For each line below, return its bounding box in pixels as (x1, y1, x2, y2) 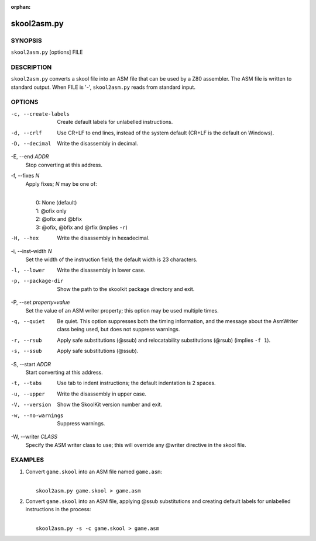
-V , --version (11, 401, 51, 408)
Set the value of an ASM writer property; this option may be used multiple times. (25, 307, 219, 314)
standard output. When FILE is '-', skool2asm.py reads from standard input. (11, 84, 196, 91)
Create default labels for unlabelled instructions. (57, 119, 173, 126)
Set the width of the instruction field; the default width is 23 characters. (25, 256, 198, 263)
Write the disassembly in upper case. (57, 390, 146, 397)
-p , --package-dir (11, 278, 64, 285)
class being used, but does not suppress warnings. (57, 326, 180, 333)
